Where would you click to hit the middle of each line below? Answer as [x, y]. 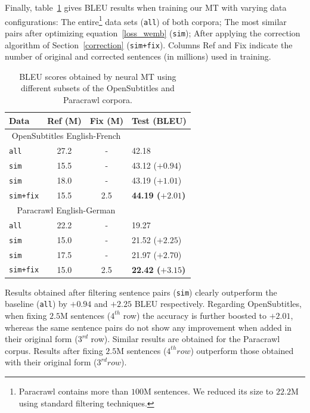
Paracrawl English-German [66, 209]
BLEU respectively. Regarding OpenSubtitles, [218, 304]
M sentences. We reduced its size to [209, 391]
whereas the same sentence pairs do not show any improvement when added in [148, 327]
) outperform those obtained [242, 350]
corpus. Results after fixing [54, 350]
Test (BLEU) [159, 120]
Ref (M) [64, 120]
